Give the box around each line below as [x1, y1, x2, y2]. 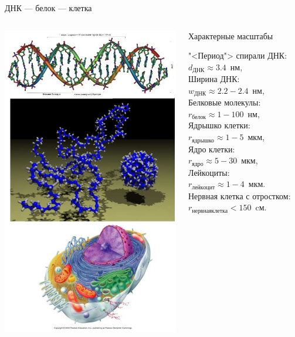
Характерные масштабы [188, 29, 273, 42]
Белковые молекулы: [188, 96, 261, 108]
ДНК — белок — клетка [5, 2, 92, 13]
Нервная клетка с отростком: [188, 189, 291, 202]
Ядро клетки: [188, 142, 235, 155]
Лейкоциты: [188, 166, 230, 178]
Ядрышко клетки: [188, 119, 250, 131]
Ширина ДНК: [188, 73, 240, 85]
